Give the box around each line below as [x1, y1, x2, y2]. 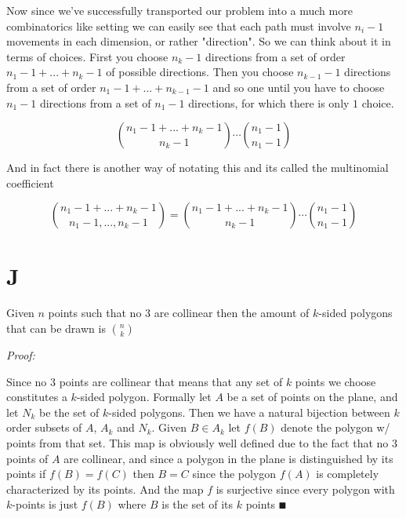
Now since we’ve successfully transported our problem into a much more [6, 2, 353, 18]
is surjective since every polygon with [216, 480, 395, 497]
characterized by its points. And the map [6, 480, 204, 497]
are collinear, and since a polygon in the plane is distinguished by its [63, 450, 393, 466]
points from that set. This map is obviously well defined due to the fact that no [6, 435, 389, 451]
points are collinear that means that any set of [59, 373, 283, 389]
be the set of [39, 403, 100, 420]
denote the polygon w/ [281, 419, 390, 436]
